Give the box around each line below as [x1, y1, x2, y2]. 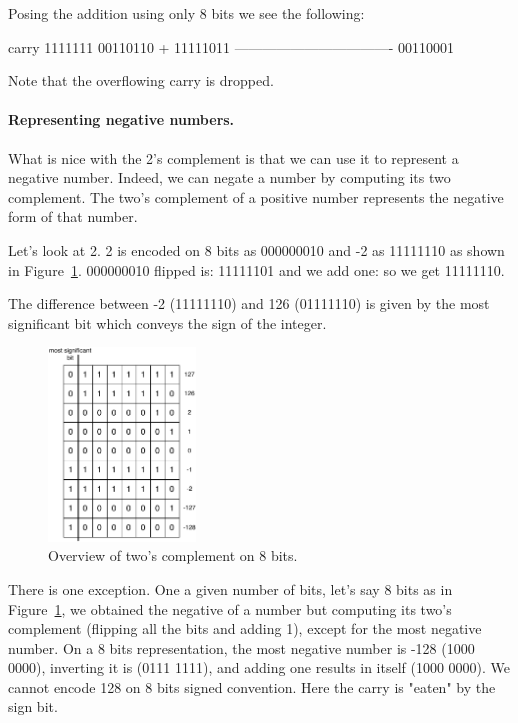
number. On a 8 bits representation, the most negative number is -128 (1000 [8, 637, 475, 658]
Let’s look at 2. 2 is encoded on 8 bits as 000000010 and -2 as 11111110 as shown [8, 239, 505, 260]
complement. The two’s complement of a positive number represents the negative [8, 186, 504, 207]
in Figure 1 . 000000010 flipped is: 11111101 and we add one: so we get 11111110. [8, 259, 505, 280]
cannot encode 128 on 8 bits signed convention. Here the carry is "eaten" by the [8, 676, 496, 697]
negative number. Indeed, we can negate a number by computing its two [8, 167, 451, 188]
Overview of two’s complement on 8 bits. [48, 545, 298, 566]
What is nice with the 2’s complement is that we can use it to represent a [8, 147, 459, 168]
